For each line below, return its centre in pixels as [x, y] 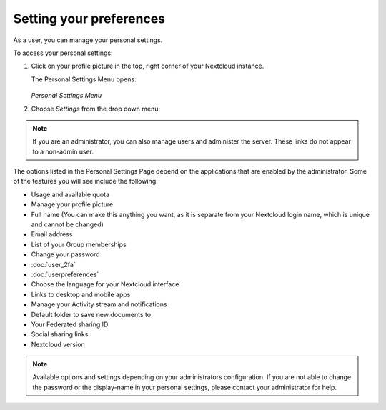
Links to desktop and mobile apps [81, 294]
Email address [52, 234]
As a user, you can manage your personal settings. [88, 40]
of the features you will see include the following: [85, 181]
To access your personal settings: [63, 53]
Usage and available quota [70, 194]
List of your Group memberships [79, 244]
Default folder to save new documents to [91, 314]
